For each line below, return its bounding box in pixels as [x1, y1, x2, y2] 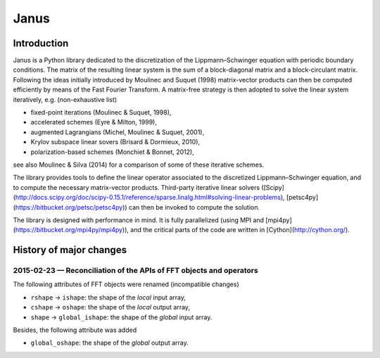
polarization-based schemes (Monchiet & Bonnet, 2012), [30, 148, 195, 156]
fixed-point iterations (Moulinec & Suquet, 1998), [30, 108, 172, 117]
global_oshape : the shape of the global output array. [30, 338, 189, 347]
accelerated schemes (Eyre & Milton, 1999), [30, 118, 158, 127]
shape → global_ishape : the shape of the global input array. [30, 313, 213, 321]
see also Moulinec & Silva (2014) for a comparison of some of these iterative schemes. [13, 160, 265, 169]
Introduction [13, 37, 69, 49]
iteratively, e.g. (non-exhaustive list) [13, 95, 118, 103]
